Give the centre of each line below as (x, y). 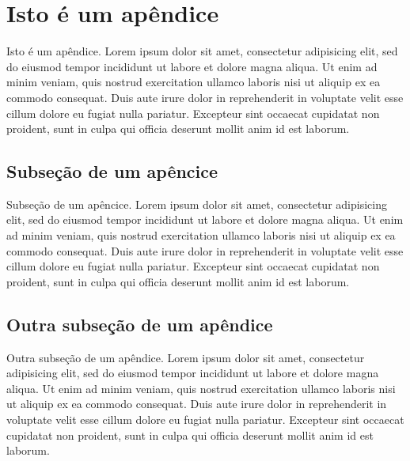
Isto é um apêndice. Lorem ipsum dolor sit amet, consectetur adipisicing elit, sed (202, 51)
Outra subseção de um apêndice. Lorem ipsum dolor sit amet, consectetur (186, 357)
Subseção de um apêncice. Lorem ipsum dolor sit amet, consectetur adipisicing (197, 204)
